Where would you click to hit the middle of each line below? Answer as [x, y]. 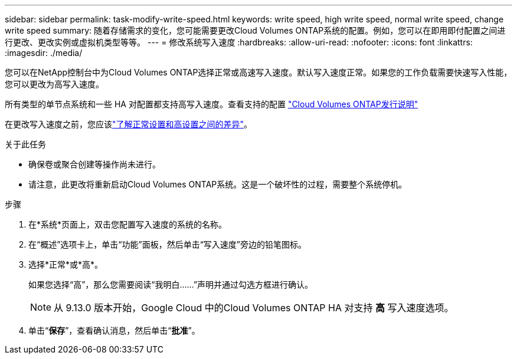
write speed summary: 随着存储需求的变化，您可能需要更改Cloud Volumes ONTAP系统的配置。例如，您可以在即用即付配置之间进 [255, 30]
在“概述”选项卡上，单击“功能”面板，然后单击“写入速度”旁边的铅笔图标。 [167, 244]
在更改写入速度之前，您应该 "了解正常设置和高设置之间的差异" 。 [129, 124]
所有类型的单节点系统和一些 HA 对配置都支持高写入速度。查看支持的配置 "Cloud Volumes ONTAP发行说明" [212, 104]
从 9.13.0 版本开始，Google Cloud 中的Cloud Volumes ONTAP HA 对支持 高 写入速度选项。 [254, 308]
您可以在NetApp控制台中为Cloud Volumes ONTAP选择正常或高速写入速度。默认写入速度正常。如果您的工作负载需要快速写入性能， [258, 72]
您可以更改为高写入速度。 [54, 84]
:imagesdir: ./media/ [44, 53]
